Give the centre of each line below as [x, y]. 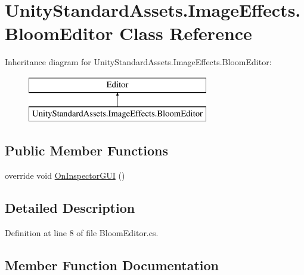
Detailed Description [70, 208]
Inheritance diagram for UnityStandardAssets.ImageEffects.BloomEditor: [138, 62]
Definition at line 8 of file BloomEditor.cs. [82, 233]
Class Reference [186, 33]
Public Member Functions [86, 150]
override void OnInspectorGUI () [65, 175]
